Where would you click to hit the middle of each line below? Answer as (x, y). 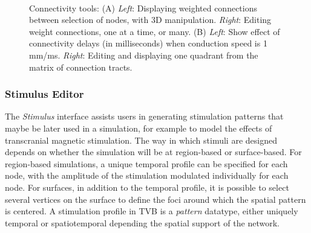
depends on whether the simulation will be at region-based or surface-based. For (153, 152)
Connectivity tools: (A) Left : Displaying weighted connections (143, 8)
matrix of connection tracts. (81, 67)
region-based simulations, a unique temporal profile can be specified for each (146, 163)
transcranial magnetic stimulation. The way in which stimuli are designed (141, 140)
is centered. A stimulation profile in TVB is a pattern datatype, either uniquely (152, 211)
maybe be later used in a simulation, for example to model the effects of (139, 128)
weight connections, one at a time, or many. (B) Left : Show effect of (155, 31)
